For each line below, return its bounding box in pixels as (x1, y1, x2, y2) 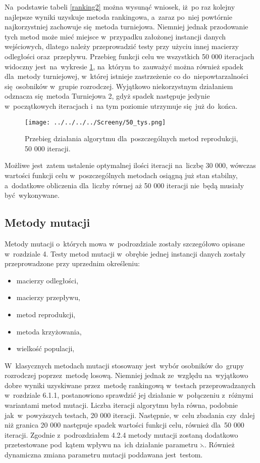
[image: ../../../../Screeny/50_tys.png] (25, 118, 166, 126)
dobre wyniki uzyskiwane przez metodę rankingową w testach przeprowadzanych (5, 380, 255, 390)
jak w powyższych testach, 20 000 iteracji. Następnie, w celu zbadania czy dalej (5, 409, 255, 420)
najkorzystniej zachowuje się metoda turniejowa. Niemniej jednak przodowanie (5, 21, 248, 32)
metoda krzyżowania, (16, 326, 82, 336)
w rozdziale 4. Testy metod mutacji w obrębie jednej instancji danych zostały (5, 248, 246, 259)
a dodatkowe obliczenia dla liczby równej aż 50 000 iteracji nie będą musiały (5, 180, 244, 190)
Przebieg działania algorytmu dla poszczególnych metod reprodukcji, (25, 133, 238, 144)
